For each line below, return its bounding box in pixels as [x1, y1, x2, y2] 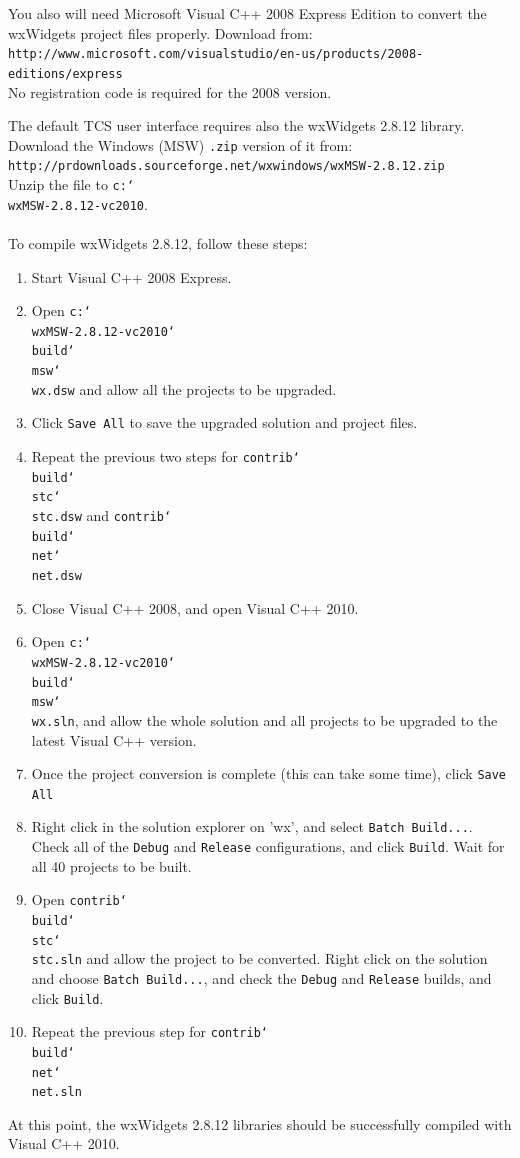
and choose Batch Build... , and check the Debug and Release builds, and [31, 967, 492, 988]
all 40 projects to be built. [31, 855, 192, 876]
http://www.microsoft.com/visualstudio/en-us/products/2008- [8, 47, 424, 62]
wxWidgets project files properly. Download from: [8, 22, 313, 43]
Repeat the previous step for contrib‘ [31, 1021, 268, 1042]
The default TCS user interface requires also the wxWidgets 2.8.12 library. [8, 115, 465, 136]
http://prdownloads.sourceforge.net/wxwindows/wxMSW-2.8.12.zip [8, 159, 445, 174]
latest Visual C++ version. [31, 729, 197, 750]
